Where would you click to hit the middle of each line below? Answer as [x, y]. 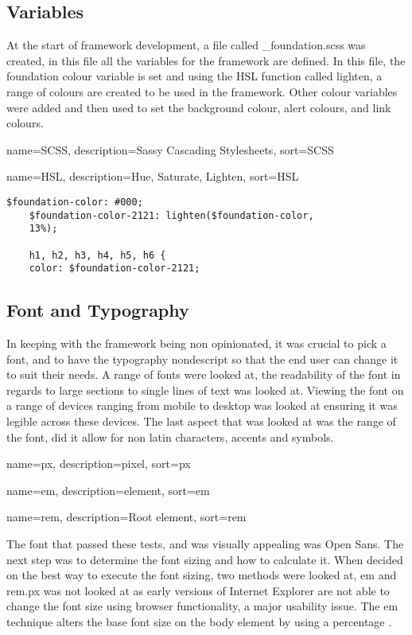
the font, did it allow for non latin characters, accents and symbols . [170, 436]
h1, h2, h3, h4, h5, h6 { [97, 255]
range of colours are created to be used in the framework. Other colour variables [202, 91]
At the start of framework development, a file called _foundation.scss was [186, 45]
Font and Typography [98, 310]
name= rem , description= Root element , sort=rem [126, 517]
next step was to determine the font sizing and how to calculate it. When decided [205, 559]
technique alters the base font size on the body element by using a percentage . [199, 621]
